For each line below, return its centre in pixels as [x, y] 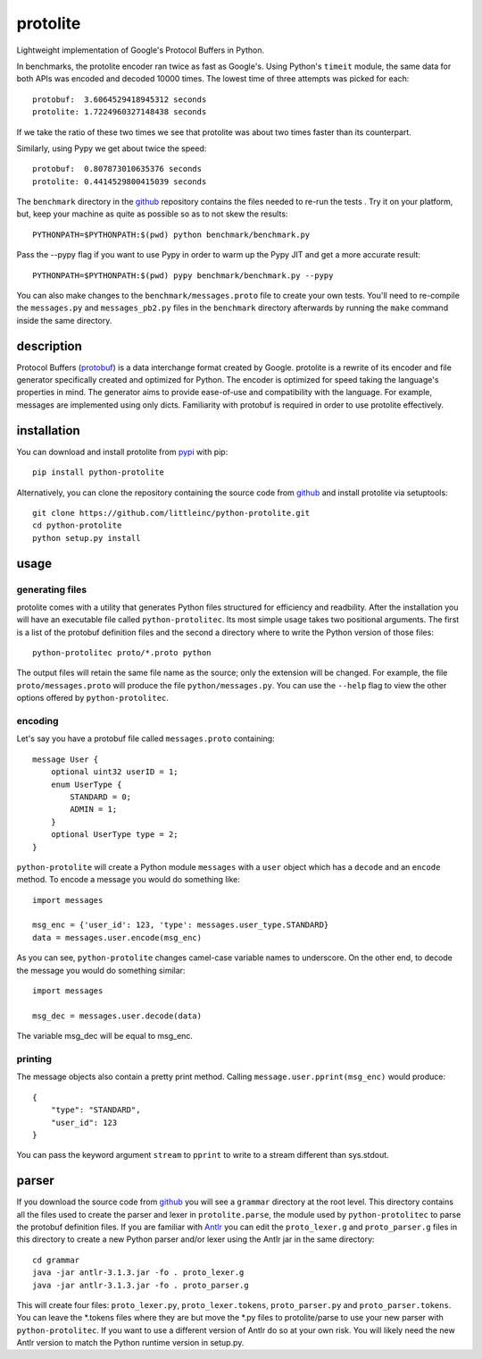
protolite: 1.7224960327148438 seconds [120, 112]
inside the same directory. [64, 320]
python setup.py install [87, 538]
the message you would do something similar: [101, 970]
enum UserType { [86, 784]
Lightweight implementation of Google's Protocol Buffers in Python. [141, 50]
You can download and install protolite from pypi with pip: [122, 452]
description [49, 346]
